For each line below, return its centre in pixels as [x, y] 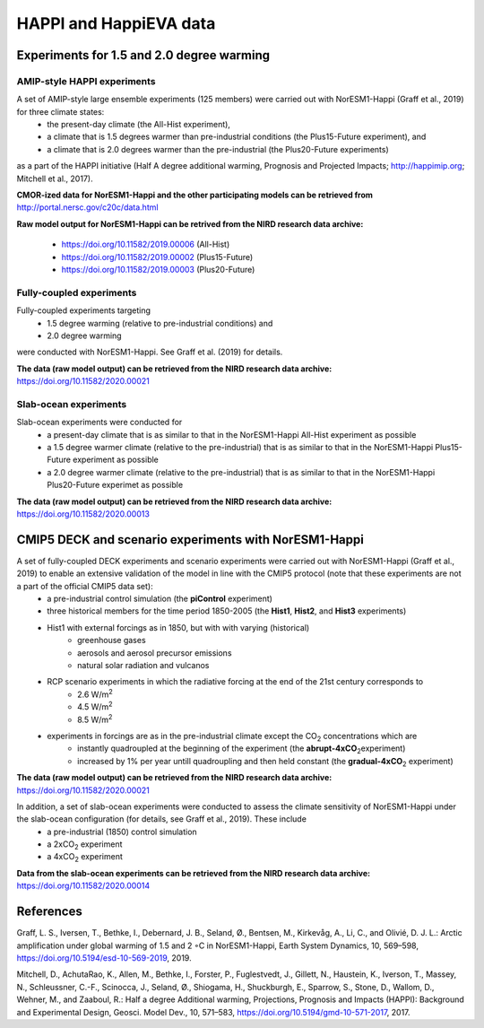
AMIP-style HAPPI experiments [86, 81]
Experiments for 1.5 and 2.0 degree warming [143, 55]
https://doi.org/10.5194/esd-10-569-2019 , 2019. [104, 958]
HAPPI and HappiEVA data [116, 23]
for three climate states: [60, 111]
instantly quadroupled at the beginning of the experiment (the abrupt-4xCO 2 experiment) [242, 749]
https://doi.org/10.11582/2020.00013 [83, 514]
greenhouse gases [112, 640]
